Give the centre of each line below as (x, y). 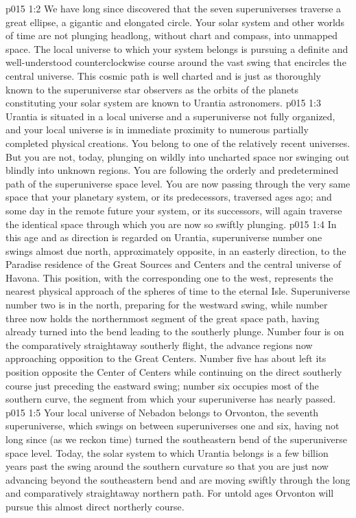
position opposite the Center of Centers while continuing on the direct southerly (174, 372)
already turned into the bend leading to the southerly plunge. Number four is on (175, 331)
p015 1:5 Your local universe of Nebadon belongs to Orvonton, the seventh (162, 412)
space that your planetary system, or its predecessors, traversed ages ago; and (169, 197)
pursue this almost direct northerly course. (95, 506)
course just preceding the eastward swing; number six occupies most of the (162, 385)
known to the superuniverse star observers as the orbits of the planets (152, 89)
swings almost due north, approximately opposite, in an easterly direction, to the (176, 250)
